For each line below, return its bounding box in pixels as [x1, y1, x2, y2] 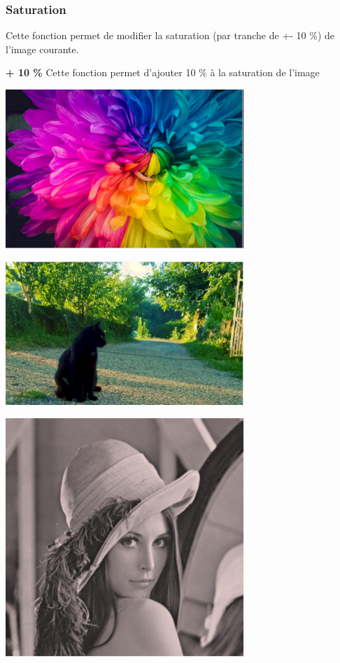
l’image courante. [6, 41, 79, 56]
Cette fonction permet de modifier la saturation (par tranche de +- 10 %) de [6, 28, 335, 43]
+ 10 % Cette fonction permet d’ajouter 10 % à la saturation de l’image [6, 65, 320, 80]
